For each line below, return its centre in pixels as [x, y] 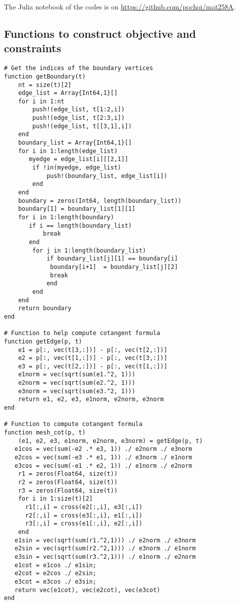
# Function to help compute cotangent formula [82, 333]
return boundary [45, 308]
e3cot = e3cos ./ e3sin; [56, 581]
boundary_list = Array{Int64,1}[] [75, 143]
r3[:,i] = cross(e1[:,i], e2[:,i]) [84, 524]
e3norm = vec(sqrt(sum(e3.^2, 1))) [77, 391]
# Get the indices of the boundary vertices [79, 68]
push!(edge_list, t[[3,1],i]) [82, 126]
